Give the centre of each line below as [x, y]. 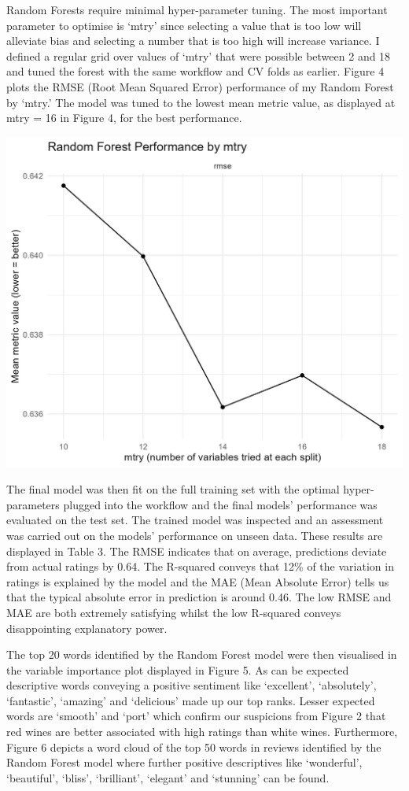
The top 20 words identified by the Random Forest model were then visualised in [202, 654]
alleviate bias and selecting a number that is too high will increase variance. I [193, 41]
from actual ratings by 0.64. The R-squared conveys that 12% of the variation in [200, 566]
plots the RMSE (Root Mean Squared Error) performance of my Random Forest [200, 86]
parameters [33, 504]
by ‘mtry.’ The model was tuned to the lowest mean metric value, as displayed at [201, 102]
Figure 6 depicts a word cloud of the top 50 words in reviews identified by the [194, 747]
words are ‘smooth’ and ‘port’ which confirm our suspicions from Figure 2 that [196, 716]
